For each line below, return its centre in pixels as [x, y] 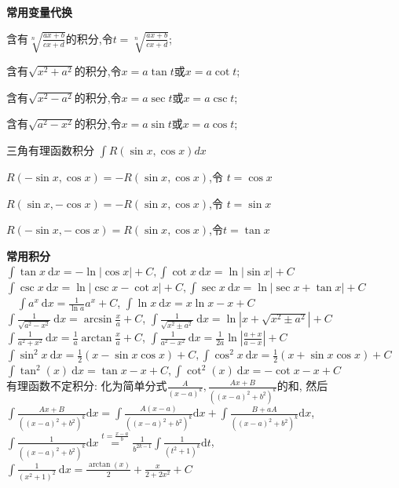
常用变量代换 [39, 12]
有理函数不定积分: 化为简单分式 [87, 386]
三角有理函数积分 [50, 149]
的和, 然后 [302, 386]
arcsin [98, 320]
